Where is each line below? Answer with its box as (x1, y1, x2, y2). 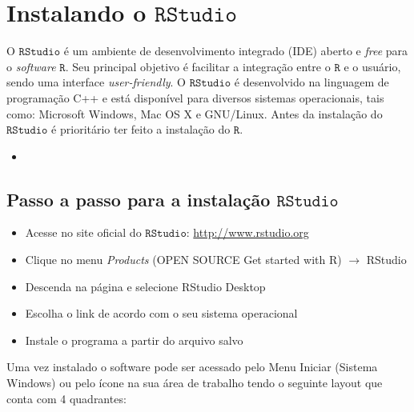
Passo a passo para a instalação (6, 186, 271, 211)
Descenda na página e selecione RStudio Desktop (25, 278, 266, 294)
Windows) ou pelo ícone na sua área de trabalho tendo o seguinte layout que (6, 374, 383, 391)
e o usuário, (344, 58, 401, 74)
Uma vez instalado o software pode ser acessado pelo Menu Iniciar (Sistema (6, 358, 378, 375)
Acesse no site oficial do (25, 224, 142, 241)
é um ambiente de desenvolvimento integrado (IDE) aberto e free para (63, 42, 408, 59)
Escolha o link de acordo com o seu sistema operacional (25, 305, 298, 322)
